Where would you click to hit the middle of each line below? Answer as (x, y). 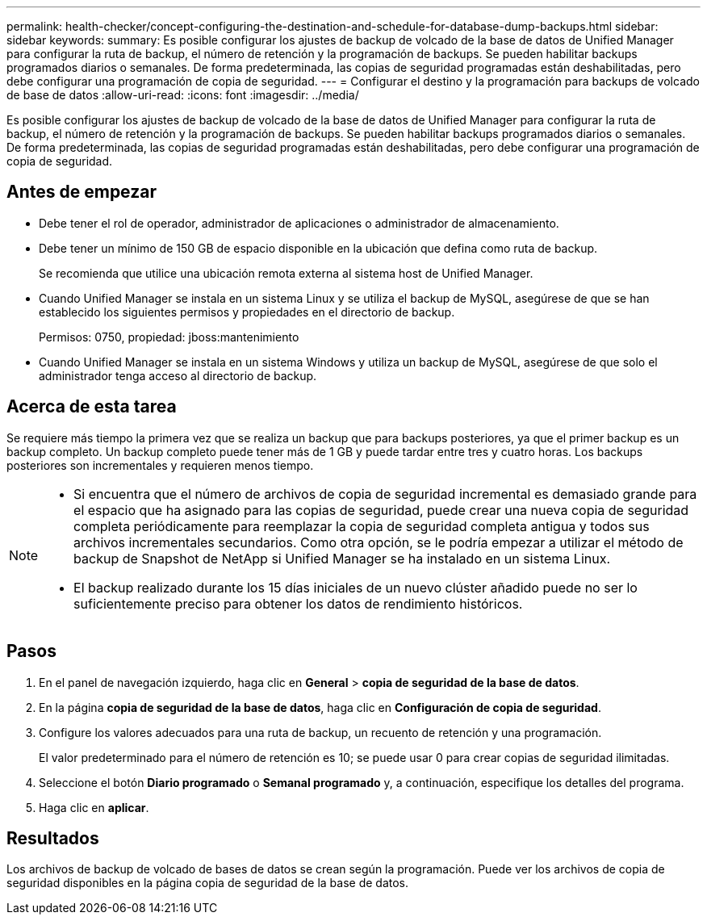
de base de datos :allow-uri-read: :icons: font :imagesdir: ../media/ (183, 95)
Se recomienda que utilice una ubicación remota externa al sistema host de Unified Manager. (286, 273)
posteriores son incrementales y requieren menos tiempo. (160, 465)
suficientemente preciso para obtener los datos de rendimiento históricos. (298, 603)
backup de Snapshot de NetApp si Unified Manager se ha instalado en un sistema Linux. (342, 558)
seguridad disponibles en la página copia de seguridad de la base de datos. (208, 883)
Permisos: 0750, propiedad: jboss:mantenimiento (169, 337)
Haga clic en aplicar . (94, 807)
